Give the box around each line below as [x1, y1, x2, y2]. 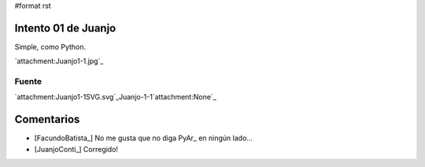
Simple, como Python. [14, 42, 87, 51]
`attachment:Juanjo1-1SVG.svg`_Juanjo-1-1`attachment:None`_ [14, 93, 216, 102]
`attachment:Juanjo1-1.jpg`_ [14, 56, 104, 66]
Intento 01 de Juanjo [14, 21, 116, 34]
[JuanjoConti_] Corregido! [34, 144, 118, 154]
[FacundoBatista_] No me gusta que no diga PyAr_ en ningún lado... [34, 133, 253, 143]
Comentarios [14, 113, 80, 126]
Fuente [14, 76, 42, 87]
